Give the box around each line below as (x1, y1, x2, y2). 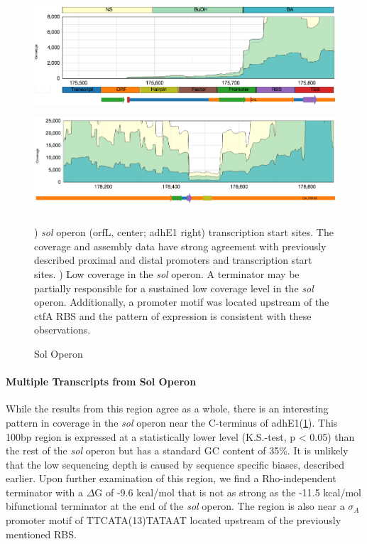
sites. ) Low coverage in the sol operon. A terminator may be (34, 266, 300, 281)
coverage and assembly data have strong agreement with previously (34, 238, 327, 253)
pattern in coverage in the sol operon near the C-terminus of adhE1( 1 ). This (6, 415, 338, 430)
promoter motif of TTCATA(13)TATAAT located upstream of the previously (6, 513, 341, 528)
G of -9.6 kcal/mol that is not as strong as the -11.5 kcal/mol (94, 484, 361, 499)
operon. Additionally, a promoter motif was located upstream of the (34, 294, 329, 309)
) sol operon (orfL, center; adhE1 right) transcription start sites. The (34, 225, 334, 240)
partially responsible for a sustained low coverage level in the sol (34, 280, 314, 295)
